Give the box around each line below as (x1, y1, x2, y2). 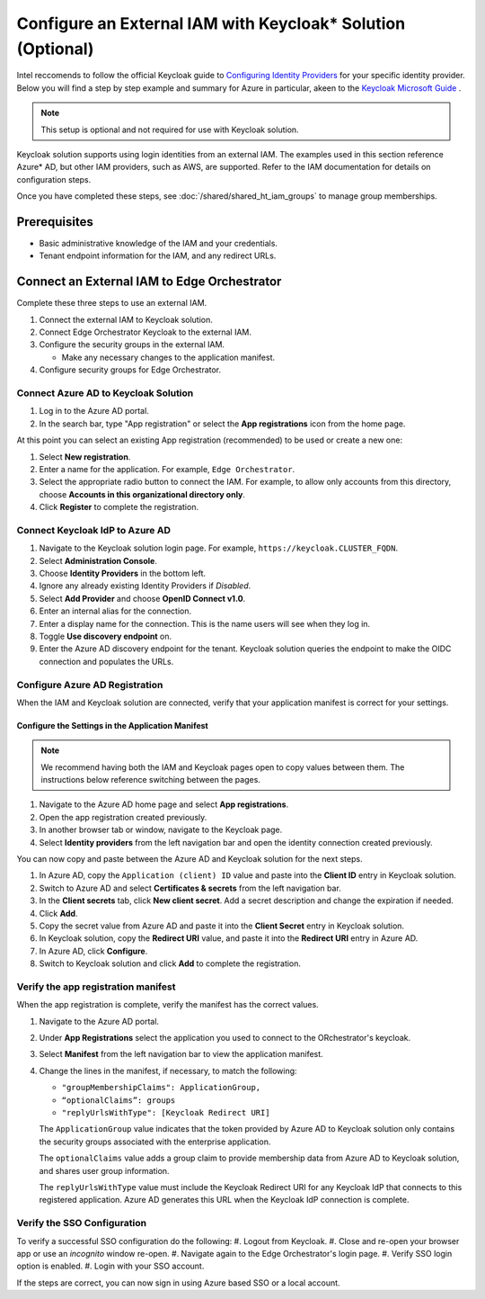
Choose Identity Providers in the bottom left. (39, 568, 207, 579)
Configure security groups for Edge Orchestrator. (39, 364, 222, 375)
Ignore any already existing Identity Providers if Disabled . (39, 580, 251, 591)
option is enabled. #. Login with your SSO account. (16, 1260, 205, 1272)
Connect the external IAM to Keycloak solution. (39, 314, 213, 325)
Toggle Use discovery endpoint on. (39, 631, 172, 641)
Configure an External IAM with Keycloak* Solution (16, 13, 406, 33)
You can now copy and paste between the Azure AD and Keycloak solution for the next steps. (16, 854, 363, 865)
